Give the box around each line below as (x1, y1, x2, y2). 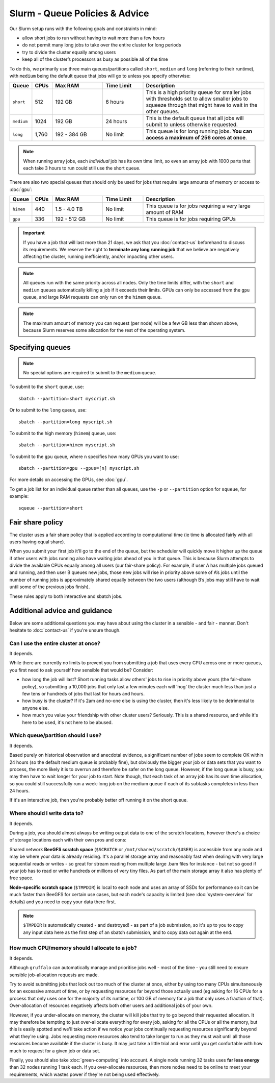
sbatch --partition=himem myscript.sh (18, 442, 116, 448)
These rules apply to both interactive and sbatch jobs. (9, 593, 123, 599)
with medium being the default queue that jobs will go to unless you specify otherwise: (9, 73, 191, 79)
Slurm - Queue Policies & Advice (9, 8, 149, 19)
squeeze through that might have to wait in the (146, 102, 258, 109)
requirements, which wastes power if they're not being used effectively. (9, 1071, 160, 1077)
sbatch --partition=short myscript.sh (18, 396, 116, 401)
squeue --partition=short (18, 505, 84, 511)
